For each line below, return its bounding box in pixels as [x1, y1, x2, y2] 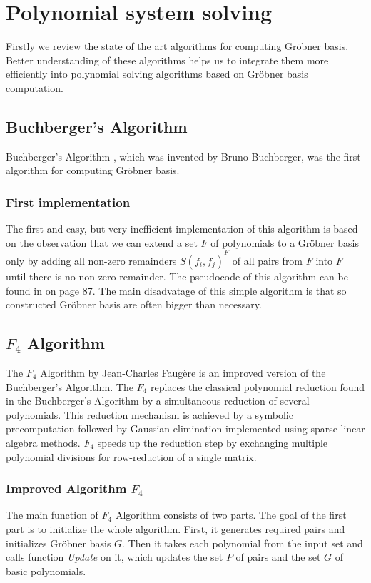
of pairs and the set [235, 549, 321, 564]
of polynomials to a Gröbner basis [210, 235, 359, 250]
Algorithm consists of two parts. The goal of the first [115, 507, 347, 522]
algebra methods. [6, 435, 81, 450]
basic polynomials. [6, 563, 86, 578]
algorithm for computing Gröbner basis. [6, 163, 180, 178]
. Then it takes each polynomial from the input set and [122, 535, 363, 550]
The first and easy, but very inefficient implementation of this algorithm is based [6, 221, 358, 236]
